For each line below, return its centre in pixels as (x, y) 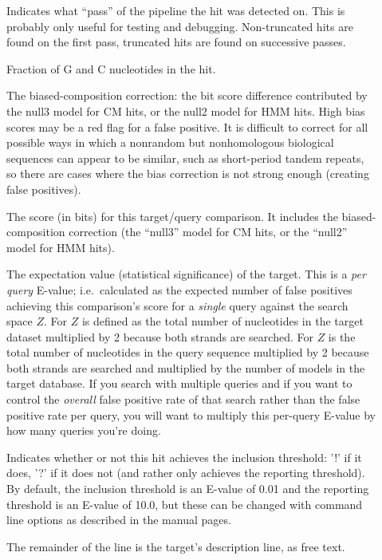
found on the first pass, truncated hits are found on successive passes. (176, 42)
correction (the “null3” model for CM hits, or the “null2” (208, 232)
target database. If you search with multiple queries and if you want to (179, 383)
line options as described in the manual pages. (119, 520)
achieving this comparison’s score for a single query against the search (177, 305)
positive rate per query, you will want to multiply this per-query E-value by (191, 414)
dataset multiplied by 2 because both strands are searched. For (160, 336)
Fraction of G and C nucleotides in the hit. (111, 68)
